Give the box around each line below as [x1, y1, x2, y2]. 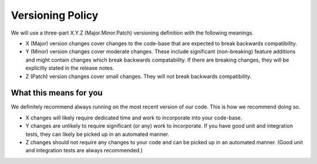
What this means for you [11, 88, 103, 98]
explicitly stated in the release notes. [25, 64, 114, 71]
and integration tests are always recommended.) [25, 147, 143, 154]
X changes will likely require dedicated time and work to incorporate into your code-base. [25, 114, 242, 121]
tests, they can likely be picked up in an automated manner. [25, 131, 170, 138]
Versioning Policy [11, 9, 99, 22]
